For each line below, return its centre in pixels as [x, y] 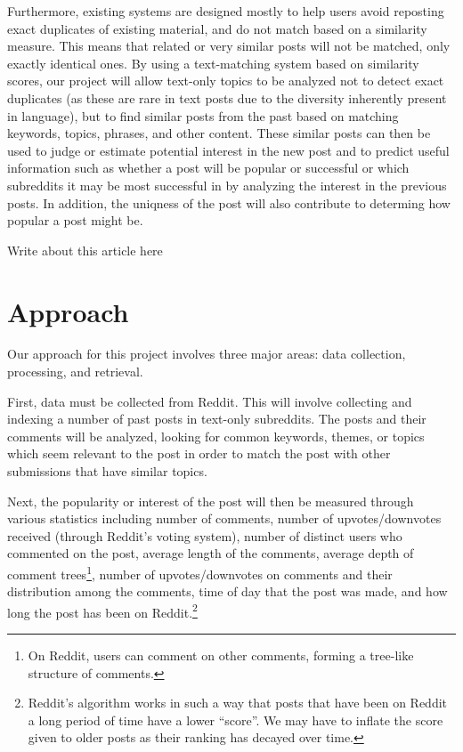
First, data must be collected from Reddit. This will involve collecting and [210, 401]
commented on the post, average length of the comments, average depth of [211, 553]
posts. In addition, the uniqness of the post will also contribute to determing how [229, 202]
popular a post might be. [75, 220]
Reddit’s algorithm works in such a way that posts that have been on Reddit [238, 703]
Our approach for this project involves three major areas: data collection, [207, 354]
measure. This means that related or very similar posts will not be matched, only [229, 46]
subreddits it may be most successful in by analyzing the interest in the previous [227, 185]
